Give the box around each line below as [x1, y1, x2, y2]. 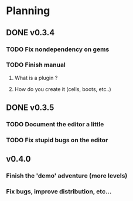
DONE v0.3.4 [6, 28, 55, 38]
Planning [6, 4, 50, 18]
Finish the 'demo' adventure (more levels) [6, 172, 128, 180]
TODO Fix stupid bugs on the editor [6, 136, 108, 145]
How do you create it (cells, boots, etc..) [14, 85, 111, 92]
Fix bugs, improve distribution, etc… [6, 187, 112, 196]
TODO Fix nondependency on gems [6, 45, 110, 53]
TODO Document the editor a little [6, 120, 104, 129]
